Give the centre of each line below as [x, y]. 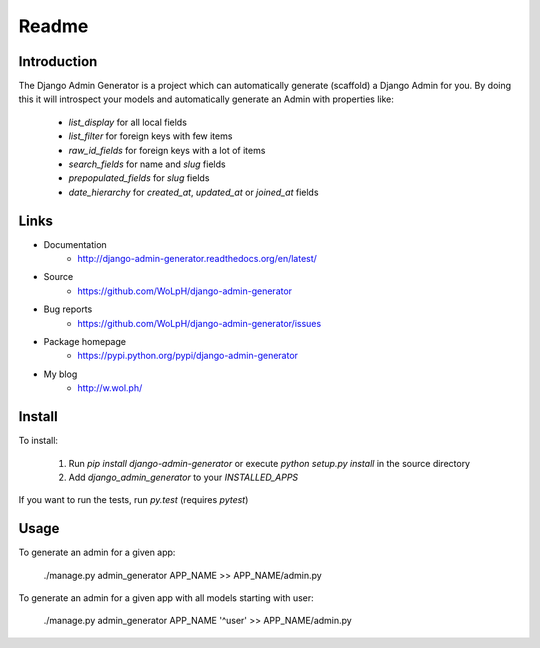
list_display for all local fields [127, 122]
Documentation [75, 244]
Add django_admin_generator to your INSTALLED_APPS [183, 477]
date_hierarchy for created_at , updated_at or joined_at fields [193, 192]
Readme [53, 26]
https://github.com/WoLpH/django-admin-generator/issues [199, 323]
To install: [38, 441]
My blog [60, 374]
